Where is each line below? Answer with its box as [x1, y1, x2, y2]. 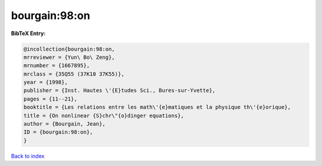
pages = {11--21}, [23, 95, 78, 102]
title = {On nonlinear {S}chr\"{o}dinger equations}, [23, 112, 184, 119]
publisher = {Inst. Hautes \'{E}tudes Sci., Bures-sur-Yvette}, [23, 87, 216, 94]
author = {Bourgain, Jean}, [23, 121, 106, 127]
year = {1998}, [23, 79, 68, 86]
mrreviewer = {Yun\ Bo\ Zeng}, [23, 54, 116, 61]
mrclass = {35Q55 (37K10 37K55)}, [23, 70, 125, 77]
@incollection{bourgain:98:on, [23, 45, 116, 52]
